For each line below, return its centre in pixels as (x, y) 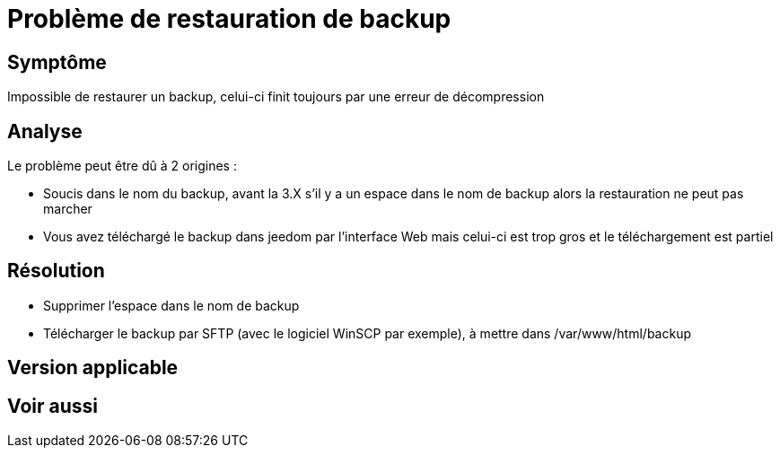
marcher (68, 209)
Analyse (45, 131)
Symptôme (57, 62)
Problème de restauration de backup (229, 19)
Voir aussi (53, 406)
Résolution (56, 271)
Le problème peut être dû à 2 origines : (122, 166)
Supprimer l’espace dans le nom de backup (171, 305)
